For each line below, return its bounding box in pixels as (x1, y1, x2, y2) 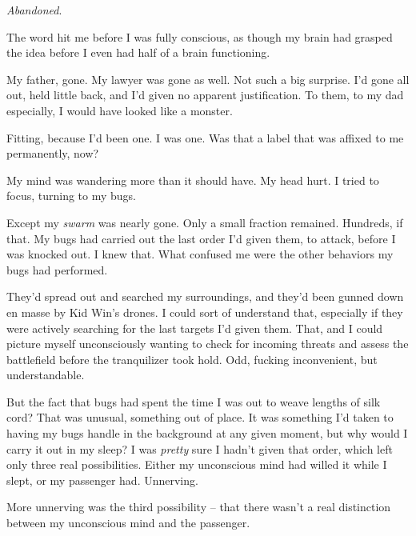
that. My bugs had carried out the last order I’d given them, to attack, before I (6, 230, 396, 246)
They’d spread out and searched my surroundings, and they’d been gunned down (6, 288, 404, 305)
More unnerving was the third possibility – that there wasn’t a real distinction (6, 498, 391, 515)
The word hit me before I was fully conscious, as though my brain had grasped (6, 28, 393, 45)
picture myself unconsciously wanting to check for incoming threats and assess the (6, 335, 409, 352)
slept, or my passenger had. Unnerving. (6, 471, 198, 488)
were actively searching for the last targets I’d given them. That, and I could (6, 319, 383, 336)
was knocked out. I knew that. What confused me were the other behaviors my (6, 246, 394, 262)
